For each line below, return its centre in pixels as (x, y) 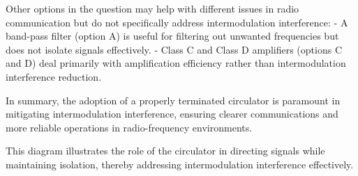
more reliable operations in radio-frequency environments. (129, 127)
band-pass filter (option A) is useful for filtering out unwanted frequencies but (172, 36)
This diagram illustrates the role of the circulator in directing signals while (165, 151)
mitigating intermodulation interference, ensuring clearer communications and (172, 114)
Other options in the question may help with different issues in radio (152, 8)
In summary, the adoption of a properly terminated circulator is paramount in (173, 100)
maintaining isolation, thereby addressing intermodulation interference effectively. (180, 164)
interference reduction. (54, 76)
